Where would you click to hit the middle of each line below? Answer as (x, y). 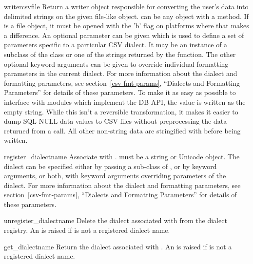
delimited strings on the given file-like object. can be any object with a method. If (126, 16)
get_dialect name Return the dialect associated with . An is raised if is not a (118, 246)
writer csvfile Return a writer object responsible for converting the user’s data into (126, 6)
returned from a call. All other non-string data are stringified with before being (122, 130)
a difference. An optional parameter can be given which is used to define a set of (124, 35)
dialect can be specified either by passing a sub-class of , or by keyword (110, 166)
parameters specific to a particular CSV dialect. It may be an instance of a (116, 45)
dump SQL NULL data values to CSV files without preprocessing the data (116, 121)
